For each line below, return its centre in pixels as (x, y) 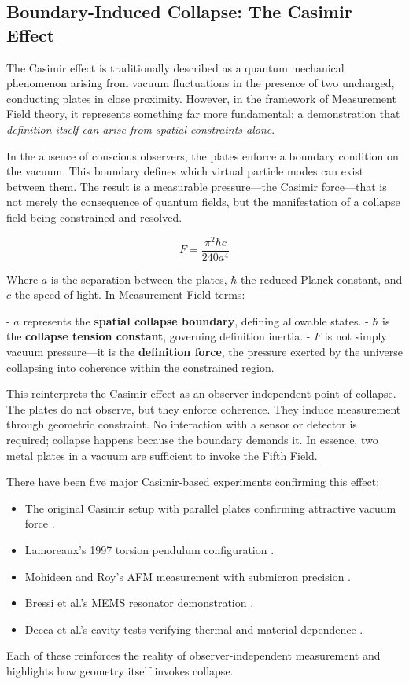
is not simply (356, 336)
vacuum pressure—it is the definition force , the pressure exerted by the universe (205, 352)
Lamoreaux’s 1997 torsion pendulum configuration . (149, 549)
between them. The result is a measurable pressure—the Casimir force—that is (197, 186)
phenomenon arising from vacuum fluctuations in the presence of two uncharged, (201, 83)
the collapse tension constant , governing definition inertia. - (158, 336)
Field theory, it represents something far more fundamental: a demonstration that (203, 114)
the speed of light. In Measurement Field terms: (130, 294)
